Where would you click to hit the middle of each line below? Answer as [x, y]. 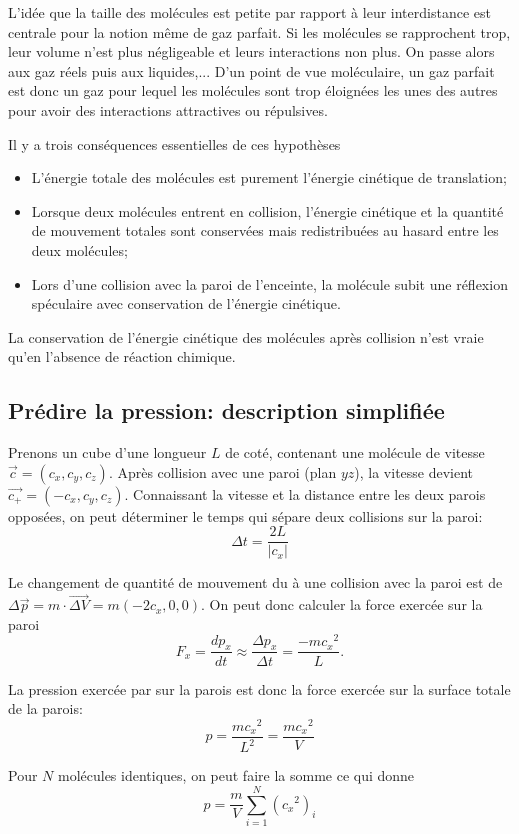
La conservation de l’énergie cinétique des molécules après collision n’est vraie [246, 336]
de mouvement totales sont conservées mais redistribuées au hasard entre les [265, 230]
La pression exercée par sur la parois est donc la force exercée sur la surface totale [259, 688]
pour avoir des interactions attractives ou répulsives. [168, 109]
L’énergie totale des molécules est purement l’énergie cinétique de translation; [269, 177]
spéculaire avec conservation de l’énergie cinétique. [186, 303]
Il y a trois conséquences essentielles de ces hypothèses [174, 143]
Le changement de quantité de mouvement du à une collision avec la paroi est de [255, 582]
